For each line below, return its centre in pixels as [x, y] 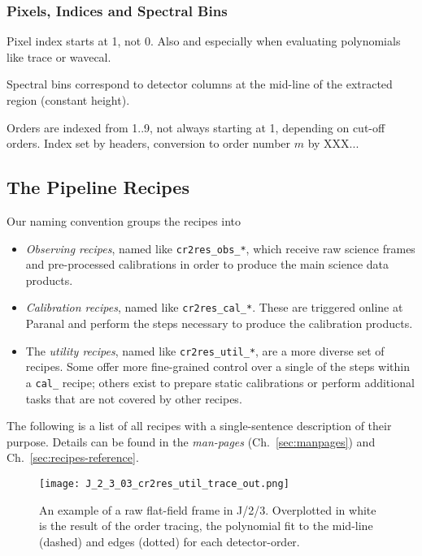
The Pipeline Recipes [98, 187]
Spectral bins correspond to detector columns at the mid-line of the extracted [200, 84]
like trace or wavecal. [59, 56]
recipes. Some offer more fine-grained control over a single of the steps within [218, 366]
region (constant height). [68, 100]
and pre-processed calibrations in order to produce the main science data [207, 264]
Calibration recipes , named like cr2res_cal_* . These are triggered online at [214, 307]
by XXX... [333, 143]
